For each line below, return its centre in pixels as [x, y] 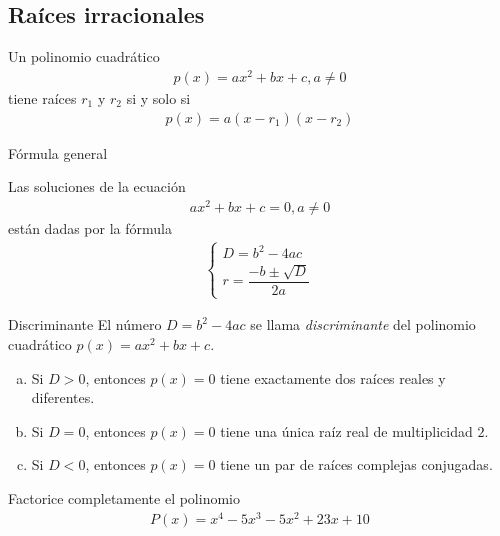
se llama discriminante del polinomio [363, 324]
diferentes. [63, 397]
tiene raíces [42, 97]
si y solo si [158, 97]
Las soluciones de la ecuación [97, 186]
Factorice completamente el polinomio [124, 497]
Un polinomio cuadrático [84, 56]
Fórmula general [58, 152]
